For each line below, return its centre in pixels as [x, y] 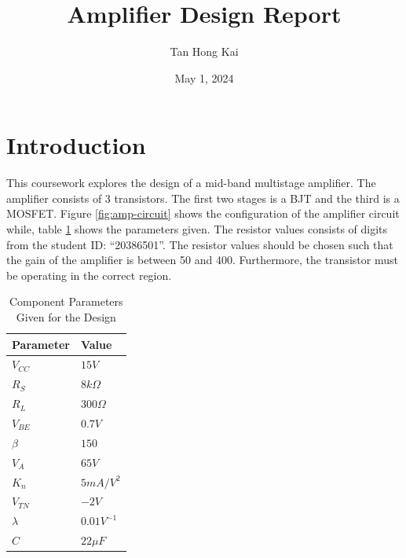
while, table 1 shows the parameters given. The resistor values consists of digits [197, 229]
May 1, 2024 [204, 77]
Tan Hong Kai [204, 51]
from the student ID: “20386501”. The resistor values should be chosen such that [200, 244]
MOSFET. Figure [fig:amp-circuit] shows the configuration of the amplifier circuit [203, 213]
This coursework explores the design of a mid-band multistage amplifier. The [191, 183]
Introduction [76, 145]
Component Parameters [66, 301]
